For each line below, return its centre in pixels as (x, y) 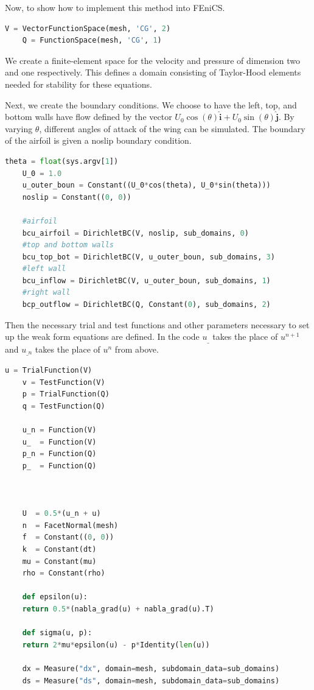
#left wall (44, 269)
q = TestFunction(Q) (64, 406)
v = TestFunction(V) (64, 382)
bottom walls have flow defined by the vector (89, 117)
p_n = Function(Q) (59, 454)
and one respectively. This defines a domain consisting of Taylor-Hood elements (153, 72)
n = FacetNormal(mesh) (70, 525)
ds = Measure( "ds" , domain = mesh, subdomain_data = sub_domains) (151, 681)
